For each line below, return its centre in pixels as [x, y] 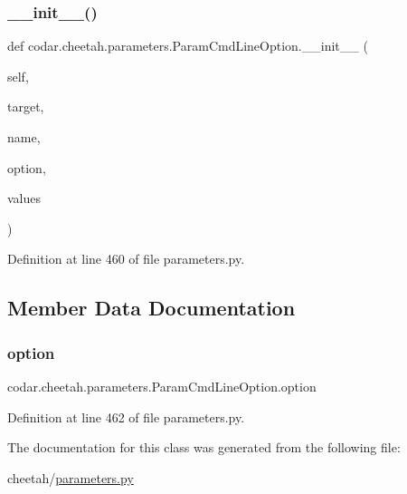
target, [26, 107]
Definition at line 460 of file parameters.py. [126, 259]
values [24, 198]
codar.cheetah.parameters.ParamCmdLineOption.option [162, 386]
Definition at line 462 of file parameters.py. [126, 417]
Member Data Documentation [151, 308]
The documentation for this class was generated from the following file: [204, 447]
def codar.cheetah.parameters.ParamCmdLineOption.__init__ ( [188, 46]
